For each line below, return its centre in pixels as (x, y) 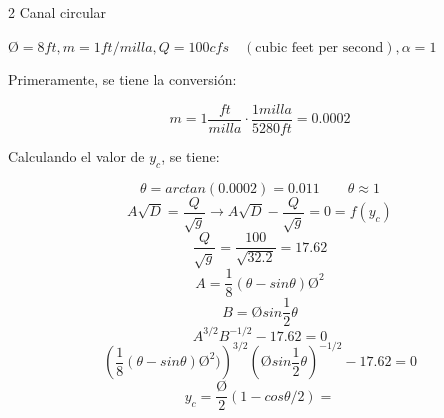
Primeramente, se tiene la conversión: (122, 79)
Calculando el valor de (76, 155)
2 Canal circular (57, 12)
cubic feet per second (319, 47)
